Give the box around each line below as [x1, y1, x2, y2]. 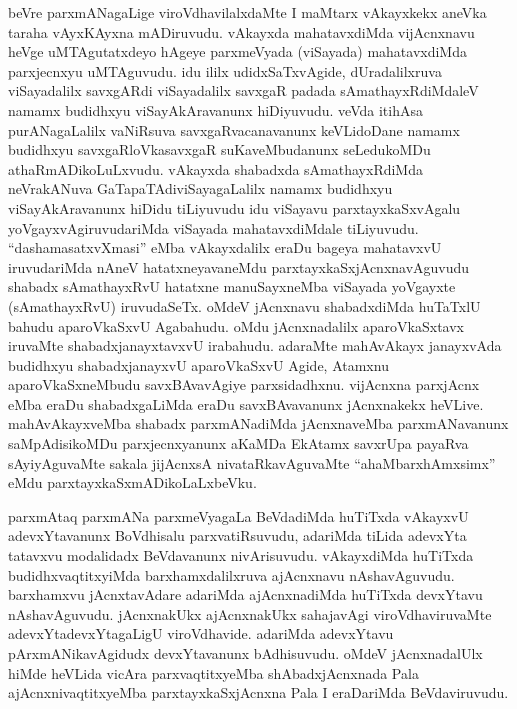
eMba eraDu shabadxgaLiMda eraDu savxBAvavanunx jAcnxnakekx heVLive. [8, 393, 484, 414]
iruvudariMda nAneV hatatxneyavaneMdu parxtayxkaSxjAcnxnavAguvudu [8, 256, 470, 277]
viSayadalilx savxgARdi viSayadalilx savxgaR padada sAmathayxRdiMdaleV [8, 80, 479, 101]
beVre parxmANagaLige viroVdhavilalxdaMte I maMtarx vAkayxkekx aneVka [8, 2, 487, 22]
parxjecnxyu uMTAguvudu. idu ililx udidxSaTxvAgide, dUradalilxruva [8, 60, 442, 81]
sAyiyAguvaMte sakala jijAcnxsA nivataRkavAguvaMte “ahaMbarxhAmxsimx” [8, 452, 496, 473]
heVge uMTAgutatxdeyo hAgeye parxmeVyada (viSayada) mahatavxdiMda [8, 41, 467, 62]
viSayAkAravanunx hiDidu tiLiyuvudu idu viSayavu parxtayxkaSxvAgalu [8, 197, 461, 218]
